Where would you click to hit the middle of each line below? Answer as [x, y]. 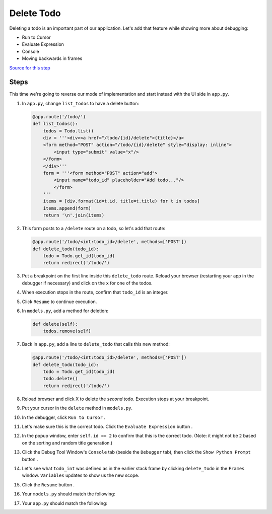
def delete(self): [55, 324]
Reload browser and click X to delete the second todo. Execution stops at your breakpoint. [116, 399]
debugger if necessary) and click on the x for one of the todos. [87, 283]
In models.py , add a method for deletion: [65, 311]
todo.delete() [60, 379]
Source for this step [30, 67]
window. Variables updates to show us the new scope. [81, 475]
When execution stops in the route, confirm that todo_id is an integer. [95, 292]
